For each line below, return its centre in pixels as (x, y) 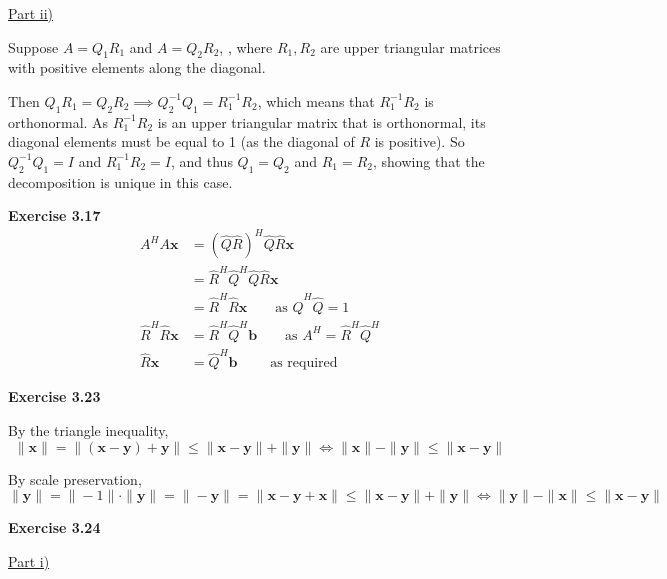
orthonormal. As (58, 121)
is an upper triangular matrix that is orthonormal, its (321, 121)
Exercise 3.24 (54, 527)
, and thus (202, 160)
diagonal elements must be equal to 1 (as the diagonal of (181, 141)
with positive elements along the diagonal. (137, 67)
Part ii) (30, 13)
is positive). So (419, 141)
